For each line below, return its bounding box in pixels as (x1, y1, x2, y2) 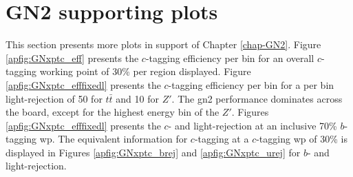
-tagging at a (194, 132, 249, 146)
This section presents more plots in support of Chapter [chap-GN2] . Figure (6, 37, 321, 52)
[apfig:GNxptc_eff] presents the (6, 50, 139, 65)
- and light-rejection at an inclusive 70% (168, 118, 337, 132)
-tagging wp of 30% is (256, 132, 347, 146)
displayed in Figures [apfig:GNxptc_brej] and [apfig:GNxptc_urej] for (6, 145, 301, 159)
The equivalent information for (58, 132, 188, 146)
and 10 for (116, 91, 159, 105)
